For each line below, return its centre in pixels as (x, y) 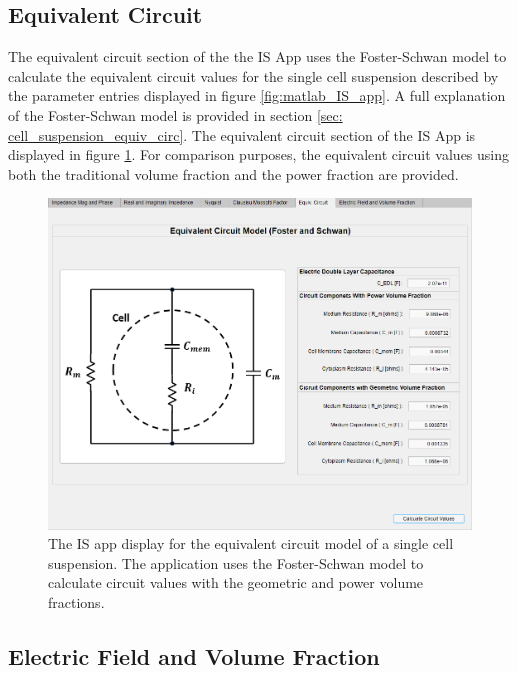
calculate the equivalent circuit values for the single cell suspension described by (253, 75)
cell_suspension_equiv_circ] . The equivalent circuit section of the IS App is (242, 134)
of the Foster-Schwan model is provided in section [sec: (175, 114)
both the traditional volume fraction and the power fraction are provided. (233, 173)
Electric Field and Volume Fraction (194, 655)
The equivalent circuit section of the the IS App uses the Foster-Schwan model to (257, 56)
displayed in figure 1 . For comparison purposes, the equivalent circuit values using (259, 154)
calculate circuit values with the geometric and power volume (236, 582)
